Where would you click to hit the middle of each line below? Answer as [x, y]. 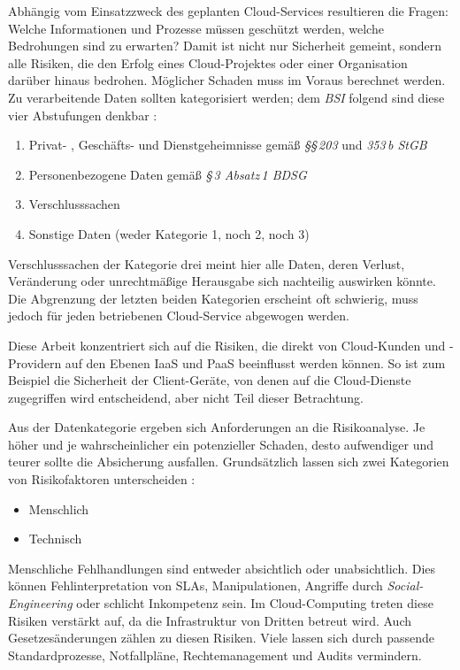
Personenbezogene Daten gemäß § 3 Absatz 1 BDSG [168, 174]
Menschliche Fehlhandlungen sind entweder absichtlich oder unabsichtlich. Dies [222, 568]
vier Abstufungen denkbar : [83, 115]
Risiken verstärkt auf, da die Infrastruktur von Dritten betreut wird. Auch [210, 620]
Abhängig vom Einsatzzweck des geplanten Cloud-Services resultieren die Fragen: [228, 11]
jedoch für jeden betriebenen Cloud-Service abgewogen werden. [179, 316]
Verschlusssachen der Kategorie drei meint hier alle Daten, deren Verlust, [207, 263]
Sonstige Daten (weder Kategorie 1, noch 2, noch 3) [169, 233]
